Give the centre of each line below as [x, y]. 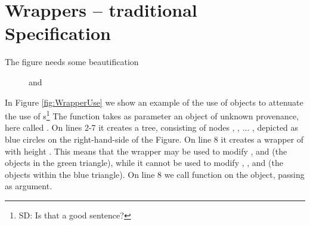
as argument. [29, 186]
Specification [58, 33]
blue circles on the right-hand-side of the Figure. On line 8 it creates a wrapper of [154, 139]
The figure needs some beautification [72, 62]
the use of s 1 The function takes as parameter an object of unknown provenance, [152, 115]
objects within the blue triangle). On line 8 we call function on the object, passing [155, 174]
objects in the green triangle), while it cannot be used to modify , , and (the [144, 163]
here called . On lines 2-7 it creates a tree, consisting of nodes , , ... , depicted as [152, 127]
